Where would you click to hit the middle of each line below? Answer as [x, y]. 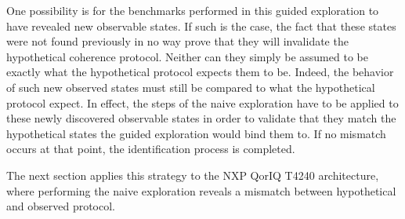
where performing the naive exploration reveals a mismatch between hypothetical [201, 190]
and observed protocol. [61, 206]
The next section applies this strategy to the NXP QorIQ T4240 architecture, [193, 175]
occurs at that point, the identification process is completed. [151, 149]
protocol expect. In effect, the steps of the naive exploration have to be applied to [202, 102]
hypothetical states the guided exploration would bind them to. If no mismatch [196, 133]
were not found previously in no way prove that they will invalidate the [177, 41]
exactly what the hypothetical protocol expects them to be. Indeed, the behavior [200, 72]
